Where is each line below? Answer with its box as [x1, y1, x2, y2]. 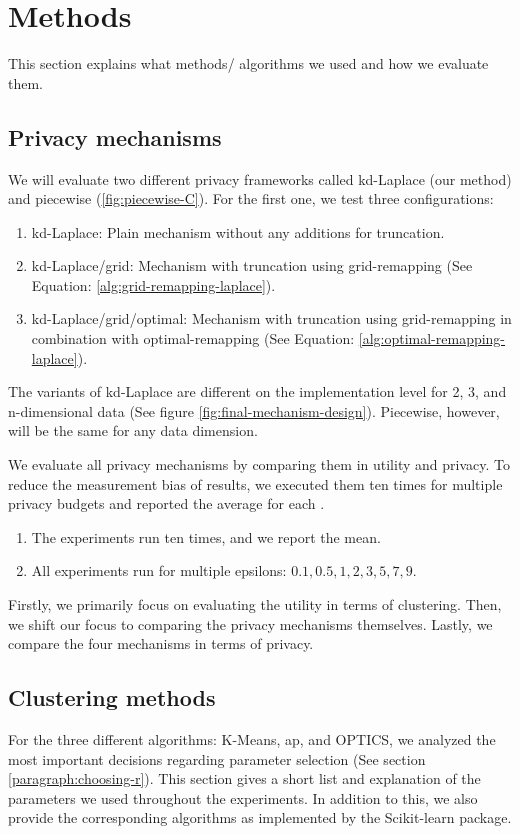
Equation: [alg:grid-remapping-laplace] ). [31, 274, 276, 295]
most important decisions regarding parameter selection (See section [8, 748, 426, 769]
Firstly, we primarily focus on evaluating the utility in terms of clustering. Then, [8, 594, 502, 615]
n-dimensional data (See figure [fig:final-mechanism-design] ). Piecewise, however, [8, 400, 500, 421]
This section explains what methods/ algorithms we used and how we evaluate [8, 53, 489, 74]
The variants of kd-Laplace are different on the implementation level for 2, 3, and [8, 381, 507, 402]
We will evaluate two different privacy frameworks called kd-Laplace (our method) [8, 168, 512, 189]
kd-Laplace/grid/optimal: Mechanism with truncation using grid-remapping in [31, 308, 512, 329]
